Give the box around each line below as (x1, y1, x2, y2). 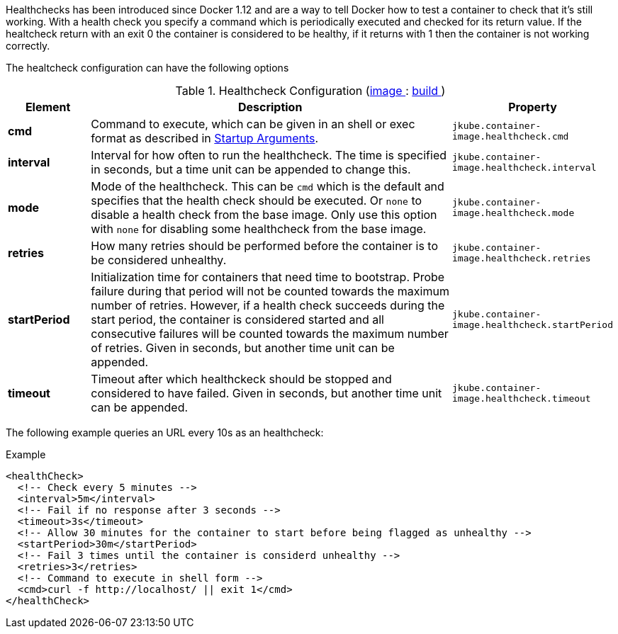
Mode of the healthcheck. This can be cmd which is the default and (91, 179, 444, 193)
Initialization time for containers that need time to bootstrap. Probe (91, 270, 445, 284)
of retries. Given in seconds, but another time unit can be (91, 341, 395, 355)
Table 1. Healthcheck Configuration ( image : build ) (175, 84, 446, 98)
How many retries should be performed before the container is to (91, 239, 439, 253)
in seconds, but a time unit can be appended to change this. (91, 162, 411, 176)
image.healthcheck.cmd (452, 131, 569, 142)
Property (508, 100, 557, 114)
